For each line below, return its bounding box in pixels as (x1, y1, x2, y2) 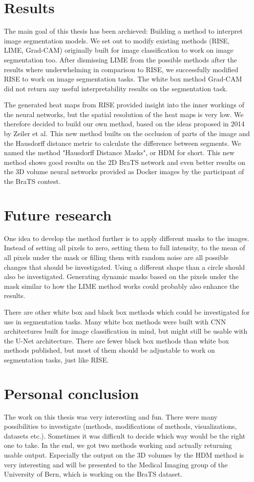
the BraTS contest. (4, 176, 61, 186)
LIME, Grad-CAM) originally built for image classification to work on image (4, 45, 233, 55)
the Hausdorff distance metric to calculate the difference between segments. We (4, 138, 241, 148)
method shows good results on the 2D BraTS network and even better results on (4, 157, 246, 167)
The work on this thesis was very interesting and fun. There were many (4, 411, 218, 422)
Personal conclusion (4, 383, 139, 403)
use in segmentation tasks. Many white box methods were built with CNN (4, 316, 226, 326)
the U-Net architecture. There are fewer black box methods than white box (4, 335, 229, 345)
